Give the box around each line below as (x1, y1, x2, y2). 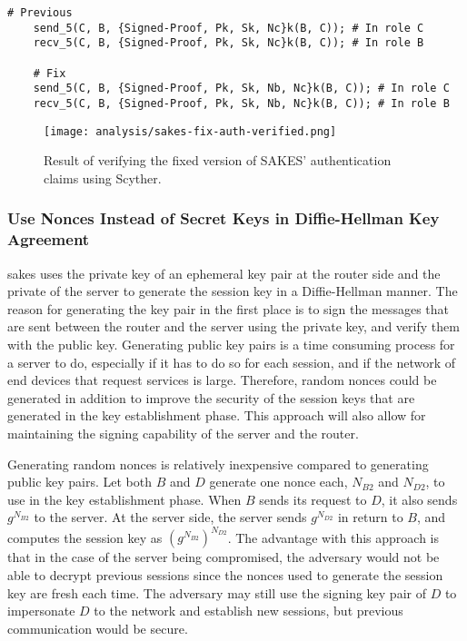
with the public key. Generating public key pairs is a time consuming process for (7, 334, 455, 353)
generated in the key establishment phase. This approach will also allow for (7, 406, 426, 425)
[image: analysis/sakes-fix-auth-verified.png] (44, 124, 337, 138)
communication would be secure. (7, 618, 188, 637)
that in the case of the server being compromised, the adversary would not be (7, 547, 440, 567)
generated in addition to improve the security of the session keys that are (7, 388, 415, 407)
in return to (337, 508, 403, 527)
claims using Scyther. (44, 168, 162, 187)
